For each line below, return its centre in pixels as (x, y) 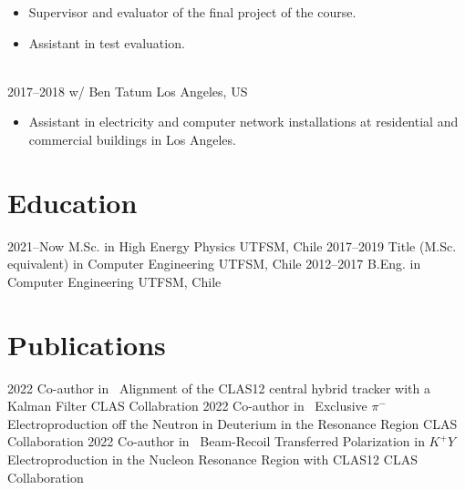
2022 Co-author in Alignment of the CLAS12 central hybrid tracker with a (219, 388)
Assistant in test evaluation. (107, 42)
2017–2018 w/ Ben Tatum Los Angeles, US (128, 91)
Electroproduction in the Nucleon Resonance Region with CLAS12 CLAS (212, 459)
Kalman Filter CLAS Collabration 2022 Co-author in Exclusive (187, 406)
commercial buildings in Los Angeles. (132, 139)
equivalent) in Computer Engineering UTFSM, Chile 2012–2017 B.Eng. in (214, 264)
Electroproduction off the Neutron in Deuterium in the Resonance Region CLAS (232, 423)
